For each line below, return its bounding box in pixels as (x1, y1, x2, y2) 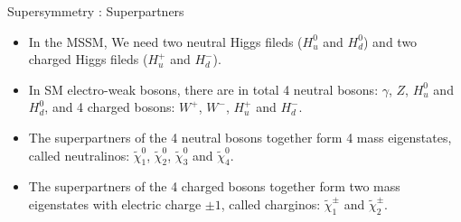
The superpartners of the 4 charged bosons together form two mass (28, 177, 400, 196)
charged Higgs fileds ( (28, 50, 148, 69)
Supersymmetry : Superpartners (7, 2, 184, 20)
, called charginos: (221, 194, 321, 213)
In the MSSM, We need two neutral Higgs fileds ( (28, 32, 303, 51)
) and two (363, 32, 418, 51)
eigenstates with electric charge (28, 194, 202, 213)
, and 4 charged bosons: (44, 97, 175, 116)
